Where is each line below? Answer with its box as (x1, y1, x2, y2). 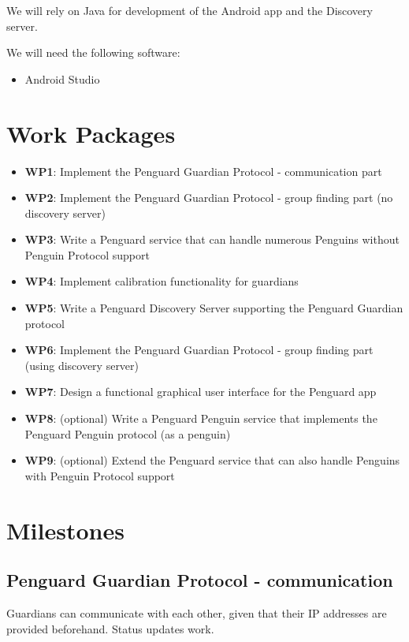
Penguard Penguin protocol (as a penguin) (24, 425, 231, 442)
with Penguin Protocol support (24, 467, 175, 483)
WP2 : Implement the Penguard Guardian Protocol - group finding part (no (24, 189, 393, 206)
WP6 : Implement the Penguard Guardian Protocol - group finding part (24, 342, 374, 358)
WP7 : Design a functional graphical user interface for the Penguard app (24, 383, 377, 400)
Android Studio (24, 70, 100, 87)
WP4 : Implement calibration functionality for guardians (24, 273, 299, 289)
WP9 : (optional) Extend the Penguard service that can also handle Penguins (24, 452, 400, 468)
